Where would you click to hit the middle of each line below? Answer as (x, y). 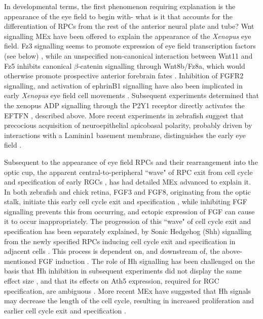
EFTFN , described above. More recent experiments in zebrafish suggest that (124, 115)
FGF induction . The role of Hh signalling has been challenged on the (147, 261)
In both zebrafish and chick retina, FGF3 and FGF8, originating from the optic (127, 191)
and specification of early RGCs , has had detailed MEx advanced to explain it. (127, 182)
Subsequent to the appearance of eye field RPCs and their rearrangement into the (131, 162)
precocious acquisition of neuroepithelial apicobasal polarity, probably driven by (128, 125)
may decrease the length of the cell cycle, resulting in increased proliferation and (129, 301)
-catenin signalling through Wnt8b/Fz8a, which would (161, 65)
